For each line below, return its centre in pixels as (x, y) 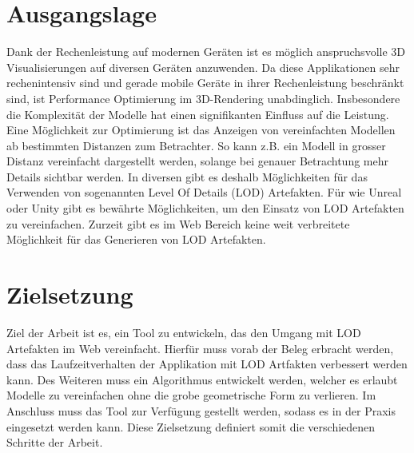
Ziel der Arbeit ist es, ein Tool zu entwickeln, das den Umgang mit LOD (184, 332)
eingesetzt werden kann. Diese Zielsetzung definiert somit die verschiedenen (191, 426)
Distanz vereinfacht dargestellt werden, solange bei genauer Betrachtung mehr (198, 161)
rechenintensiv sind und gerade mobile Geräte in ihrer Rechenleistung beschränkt (205, 83)
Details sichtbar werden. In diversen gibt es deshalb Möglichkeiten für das (187, 176)
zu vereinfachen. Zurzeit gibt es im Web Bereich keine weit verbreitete (178, 223)
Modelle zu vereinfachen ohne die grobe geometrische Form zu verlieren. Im (191, 395)
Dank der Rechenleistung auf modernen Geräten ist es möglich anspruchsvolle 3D (206, 52)
